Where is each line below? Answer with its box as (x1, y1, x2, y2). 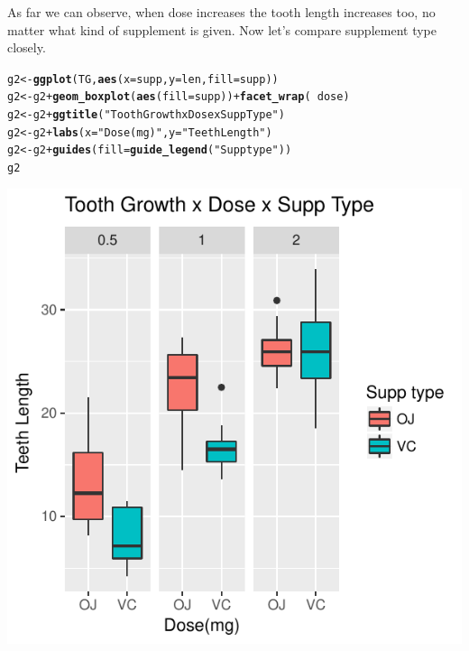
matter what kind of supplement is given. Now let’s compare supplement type (7, 20, 437, 39)
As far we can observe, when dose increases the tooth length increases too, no (7, 3, 436, 21)
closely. (7, 38, 46, 57)
